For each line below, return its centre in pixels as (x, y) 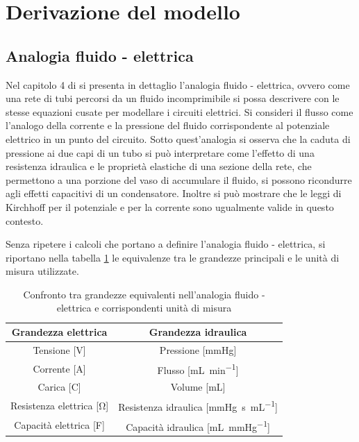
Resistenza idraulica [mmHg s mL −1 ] (198, 406)
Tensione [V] (59, 349)
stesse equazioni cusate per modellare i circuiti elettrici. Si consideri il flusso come (179, 111)
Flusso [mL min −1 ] (198, 368)
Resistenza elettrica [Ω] (60, 405)
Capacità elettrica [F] (59, 425)
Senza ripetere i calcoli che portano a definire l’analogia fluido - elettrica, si (166, 244)
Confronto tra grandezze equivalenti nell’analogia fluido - (144, 294)
